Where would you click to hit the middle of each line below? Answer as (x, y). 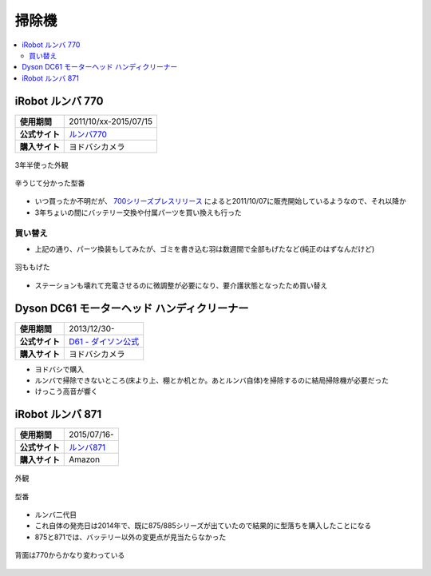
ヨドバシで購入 (59, 369)
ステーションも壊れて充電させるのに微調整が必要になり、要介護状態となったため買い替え (181, 285)
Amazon (84, 459)
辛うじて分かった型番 (50, 183)
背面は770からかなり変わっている (70, 555)
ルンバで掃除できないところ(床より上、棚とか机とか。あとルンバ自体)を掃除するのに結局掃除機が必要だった (212, 380)
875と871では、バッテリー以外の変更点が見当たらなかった (130, 537)
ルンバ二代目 (56, 514)
